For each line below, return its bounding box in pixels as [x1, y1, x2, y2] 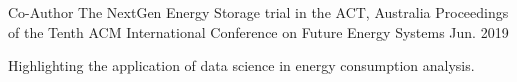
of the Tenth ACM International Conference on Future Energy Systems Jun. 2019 [8, 21, 509, 42]
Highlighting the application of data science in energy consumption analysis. [8, 55, 475, 76]
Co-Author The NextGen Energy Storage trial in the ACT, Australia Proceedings [8, 2, 509, 22]
